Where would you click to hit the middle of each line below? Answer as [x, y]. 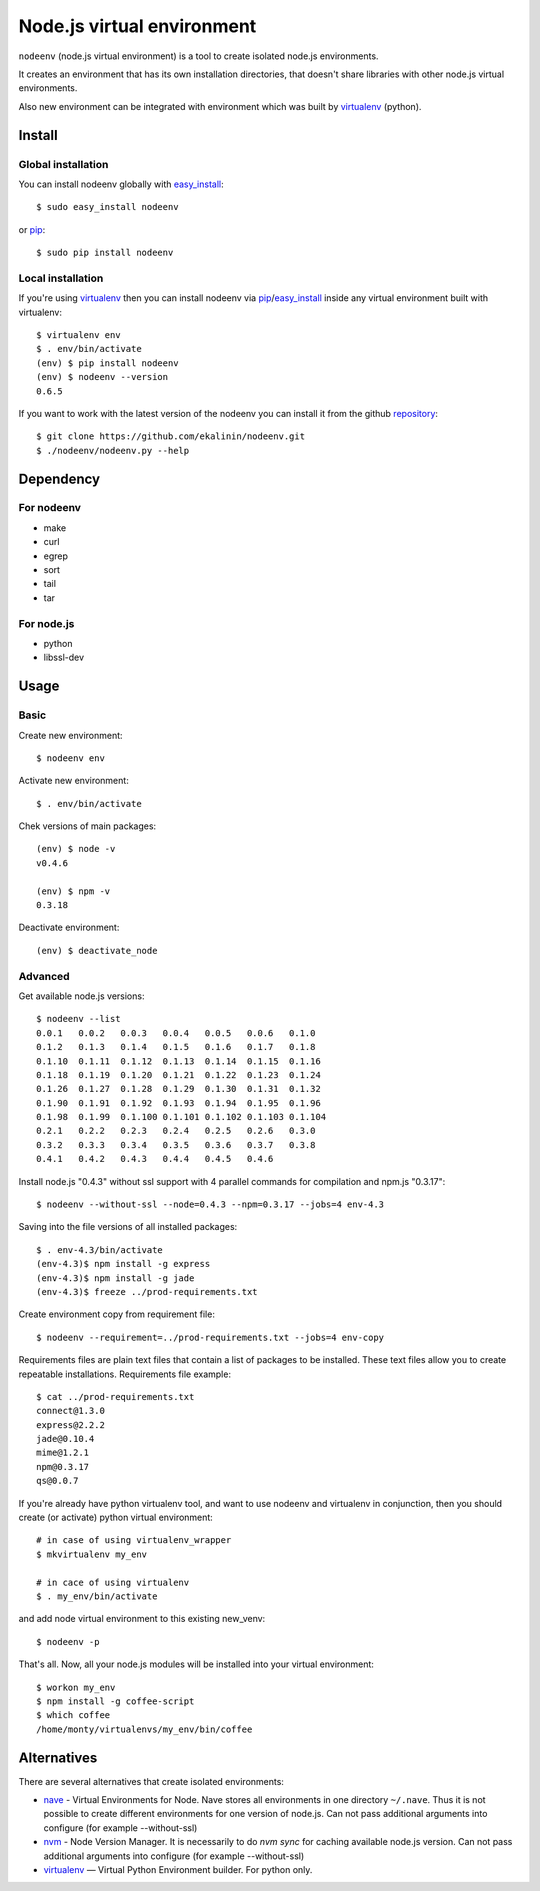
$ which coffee [73, 1715]
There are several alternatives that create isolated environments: [151, 1781]
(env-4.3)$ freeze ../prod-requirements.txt [147, 1291]
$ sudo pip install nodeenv [105, 253]
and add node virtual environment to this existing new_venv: [142, 1619]
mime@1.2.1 [63, 1453]
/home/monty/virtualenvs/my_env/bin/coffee [144, 1729]
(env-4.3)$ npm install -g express [123, 1264]
